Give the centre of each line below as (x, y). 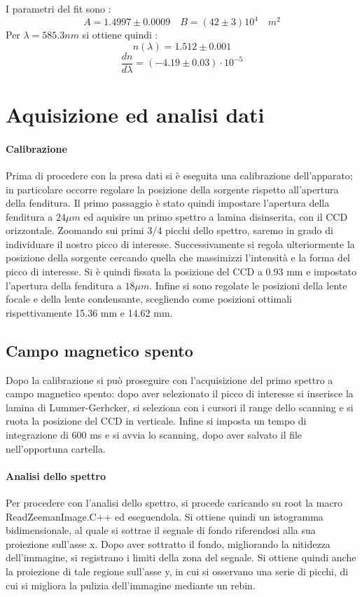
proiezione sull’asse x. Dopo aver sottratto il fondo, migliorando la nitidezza (168, 543)
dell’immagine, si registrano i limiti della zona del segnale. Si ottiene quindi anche (181, 557)
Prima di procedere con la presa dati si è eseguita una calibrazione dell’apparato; (179, 175)
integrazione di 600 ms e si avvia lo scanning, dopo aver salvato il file (154, 435)
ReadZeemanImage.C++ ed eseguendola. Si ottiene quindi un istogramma (165, 516)
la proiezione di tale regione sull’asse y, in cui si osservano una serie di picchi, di (177, 571)
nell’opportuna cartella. (56, 448)
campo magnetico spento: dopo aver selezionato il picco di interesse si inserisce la (180, 393)
